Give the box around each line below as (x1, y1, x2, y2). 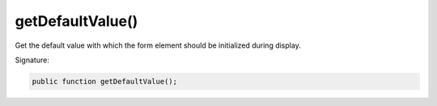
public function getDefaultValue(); (32, 77, 178, 86)
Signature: (15, 55, 50, 65)
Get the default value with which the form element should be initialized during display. (15, 40, 301, 50)
